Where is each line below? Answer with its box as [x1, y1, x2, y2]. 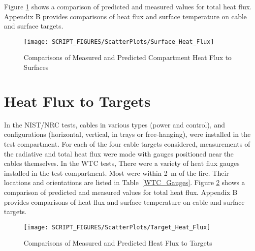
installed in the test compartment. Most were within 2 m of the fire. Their [4, 167, 229, 178]
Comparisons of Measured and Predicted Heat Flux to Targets [24, 238, 212, 248]
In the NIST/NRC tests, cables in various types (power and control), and [4, 119, 225, 129]
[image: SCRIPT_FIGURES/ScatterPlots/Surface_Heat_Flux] [24, 38, 214, 45]
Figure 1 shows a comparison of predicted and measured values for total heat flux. [4, 1, 252, 11]
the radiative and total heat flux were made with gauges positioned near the [4, 148, 234, 158]
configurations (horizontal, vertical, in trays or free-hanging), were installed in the [4, 129, 251, 139]
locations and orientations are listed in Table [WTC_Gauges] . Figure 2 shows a [4, 177, 245, 188]
